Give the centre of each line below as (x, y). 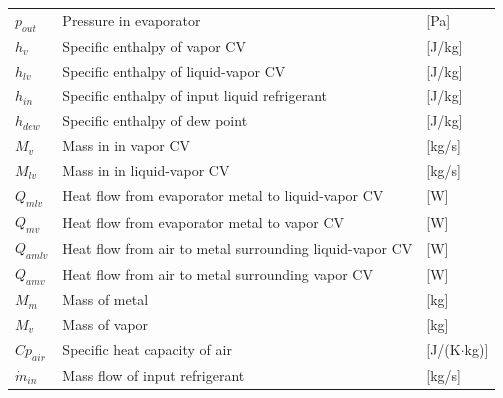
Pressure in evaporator (131, 20)
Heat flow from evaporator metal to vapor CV (203, 221)
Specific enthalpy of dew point (155, 120)
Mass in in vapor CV (126, 145)
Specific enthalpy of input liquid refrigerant (194, 95)
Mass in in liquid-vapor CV (146, 170)
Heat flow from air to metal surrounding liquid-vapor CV (237, 247)
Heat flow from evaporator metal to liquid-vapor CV (223, 195)
